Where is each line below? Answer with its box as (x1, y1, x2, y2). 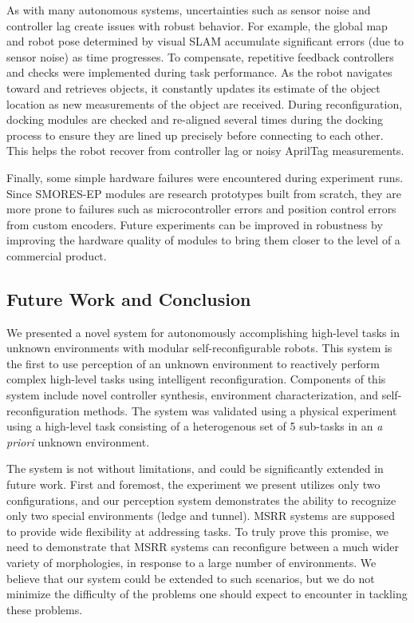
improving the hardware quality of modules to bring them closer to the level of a (6, 232, 400, 248)
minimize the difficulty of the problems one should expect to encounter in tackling (6, 585, 408, 602)
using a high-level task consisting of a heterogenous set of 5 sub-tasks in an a (6, 418, 383, 435)
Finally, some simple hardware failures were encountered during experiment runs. (6, 169, 404, 185)
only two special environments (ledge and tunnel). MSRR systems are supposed (6, 507, 396, 524)
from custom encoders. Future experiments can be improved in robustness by (6, 216, 383, 232)
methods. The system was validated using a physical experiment (83, 402, 397, 419)
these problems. (6, 601, 83, 617)
